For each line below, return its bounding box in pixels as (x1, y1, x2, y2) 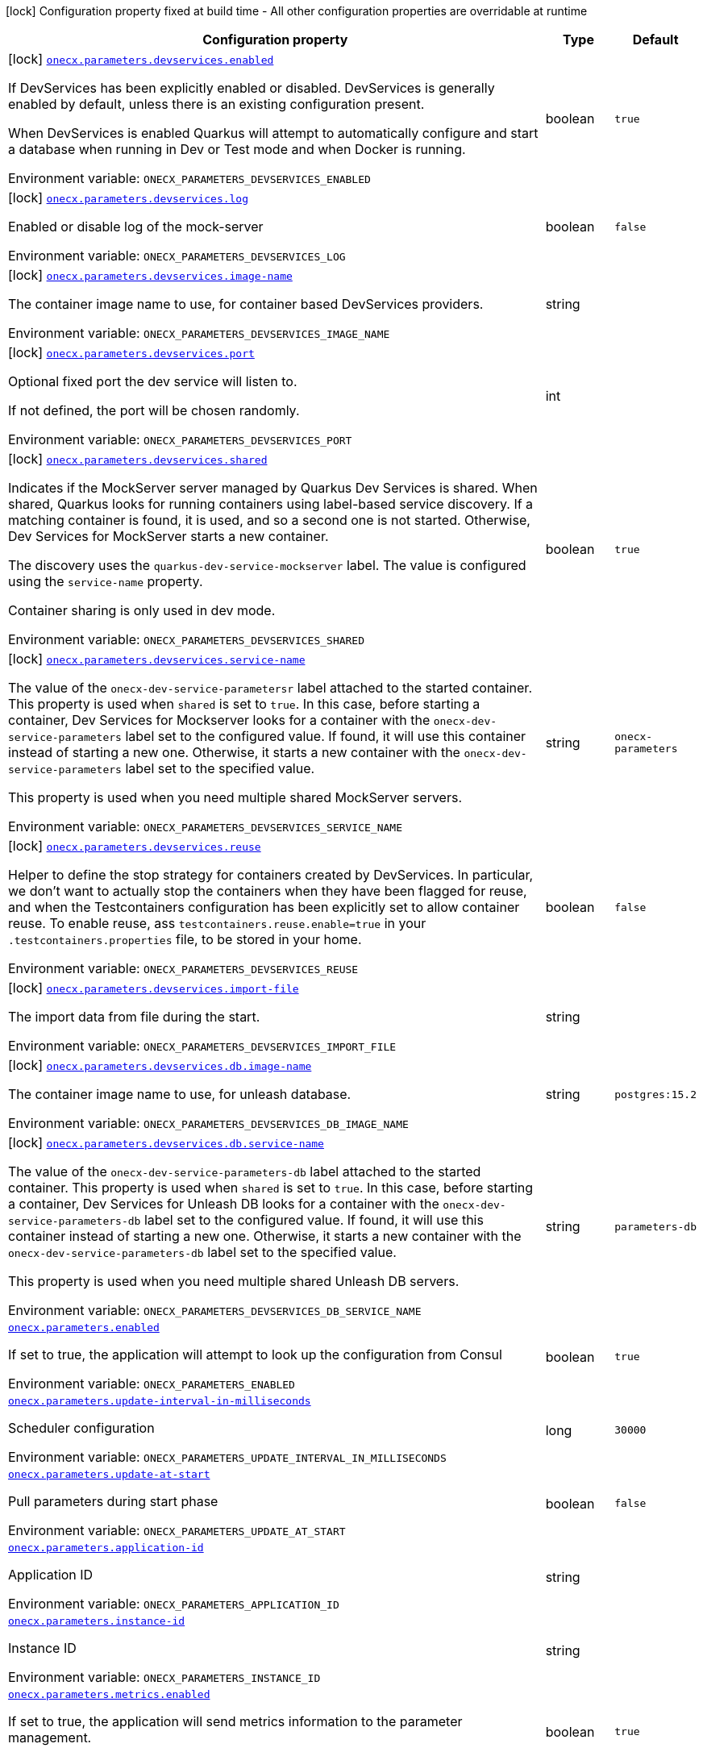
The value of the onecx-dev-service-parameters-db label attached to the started (8, 1163, 481, 1180)
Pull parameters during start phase (8, 1493, 218, 1509)
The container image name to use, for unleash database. (8, 1086, 351, 1102)
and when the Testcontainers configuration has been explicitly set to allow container (8, 899, 520, 915)
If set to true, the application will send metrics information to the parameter (8, 1713, 463, 1729)
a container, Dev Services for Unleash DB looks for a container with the (8, 1196, 439, 1212)
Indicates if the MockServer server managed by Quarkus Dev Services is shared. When (8, 480, 538, 496)
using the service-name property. (8, 573, 203, 589)
